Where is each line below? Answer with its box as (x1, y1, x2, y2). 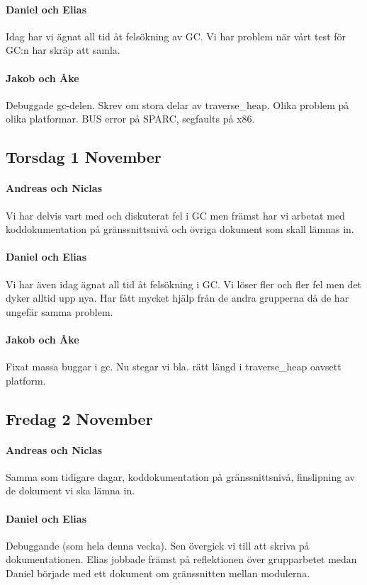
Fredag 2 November (6, 407, 153, 429)
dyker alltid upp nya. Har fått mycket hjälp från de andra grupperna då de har (6, 290, 349, 305)
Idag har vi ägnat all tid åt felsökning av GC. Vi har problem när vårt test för (6, 28, 346, 43)
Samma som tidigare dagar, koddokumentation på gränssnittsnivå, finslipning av (6, 469, 355, 484)
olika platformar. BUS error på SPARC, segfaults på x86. (6, 111, 255, 126)
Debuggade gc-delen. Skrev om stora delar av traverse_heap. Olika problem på (6, 97, 349, 112)
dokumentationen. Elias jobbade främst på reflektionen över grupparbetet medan (6, 552, 357, 567)
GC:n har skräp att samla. (6, 42, 120, 57)
